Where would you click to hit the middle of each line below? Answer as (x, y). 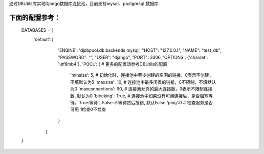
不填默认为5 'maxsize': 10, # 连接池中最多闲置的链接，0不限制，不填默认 (143, 82)
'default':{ (44, 39)
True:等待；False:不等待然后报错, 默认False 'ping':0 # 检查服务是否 (146, 102)
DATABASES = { (37, 30)
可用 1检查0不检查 (88, 110)
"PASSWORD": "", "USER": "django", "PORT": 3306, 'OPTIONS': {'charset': (133, 57)
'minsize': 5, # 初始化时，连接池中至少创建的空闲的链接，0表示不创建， (142, 75)
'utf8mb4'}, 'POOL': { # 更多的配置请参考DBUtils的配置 (113, 64)
